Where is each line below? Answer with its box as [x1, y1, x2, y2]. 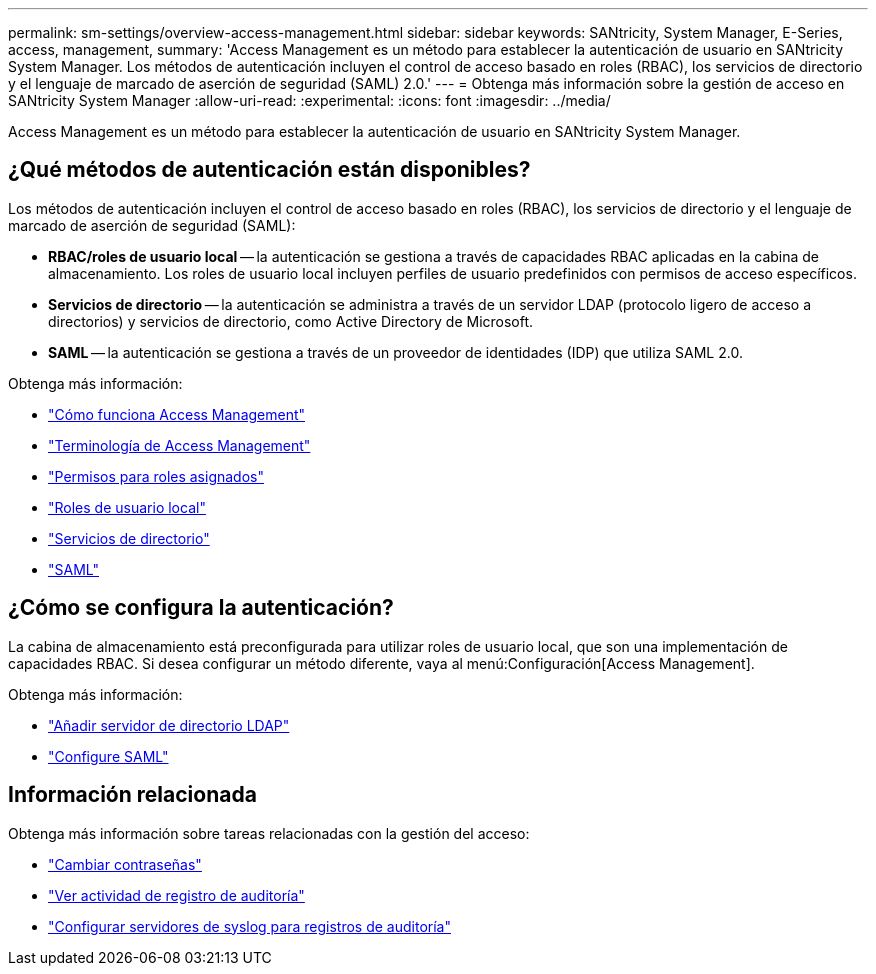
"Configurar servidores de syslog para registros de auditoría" [48, 917, 451, 935]
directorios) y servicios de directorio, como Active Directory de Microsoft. [48, 312, 534, 330]
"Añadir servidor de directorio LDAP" [48, 716, 290, 734]
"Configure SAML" [48, 747, 169, 765]
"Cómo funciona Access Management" [48, 405, 306, 423]
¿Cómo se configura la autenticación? [8, 595, 394, 621]
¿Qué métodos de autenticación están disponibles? [8, 157, 531, 183]
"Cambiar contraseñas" [48, 855, 202, 873]
